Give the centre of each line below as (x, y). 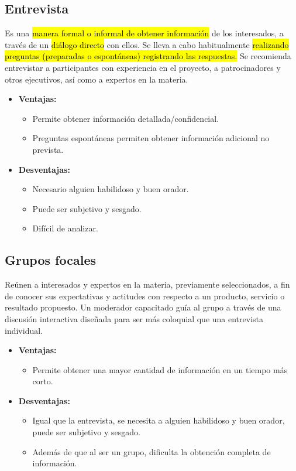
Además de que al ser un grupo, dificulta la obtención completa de (152, 451)
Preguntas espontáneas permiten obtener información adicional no (151, 138)
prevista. (48, 149)
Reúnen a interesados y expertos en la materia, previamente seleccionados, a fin (147, 284)
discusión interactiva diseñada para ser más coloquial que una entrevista (134, 318)
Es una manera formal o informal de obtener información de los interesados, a (144, 33)
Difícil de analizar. (65, 228)
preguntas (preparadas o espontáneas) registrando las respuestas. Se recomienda (148, 56)
